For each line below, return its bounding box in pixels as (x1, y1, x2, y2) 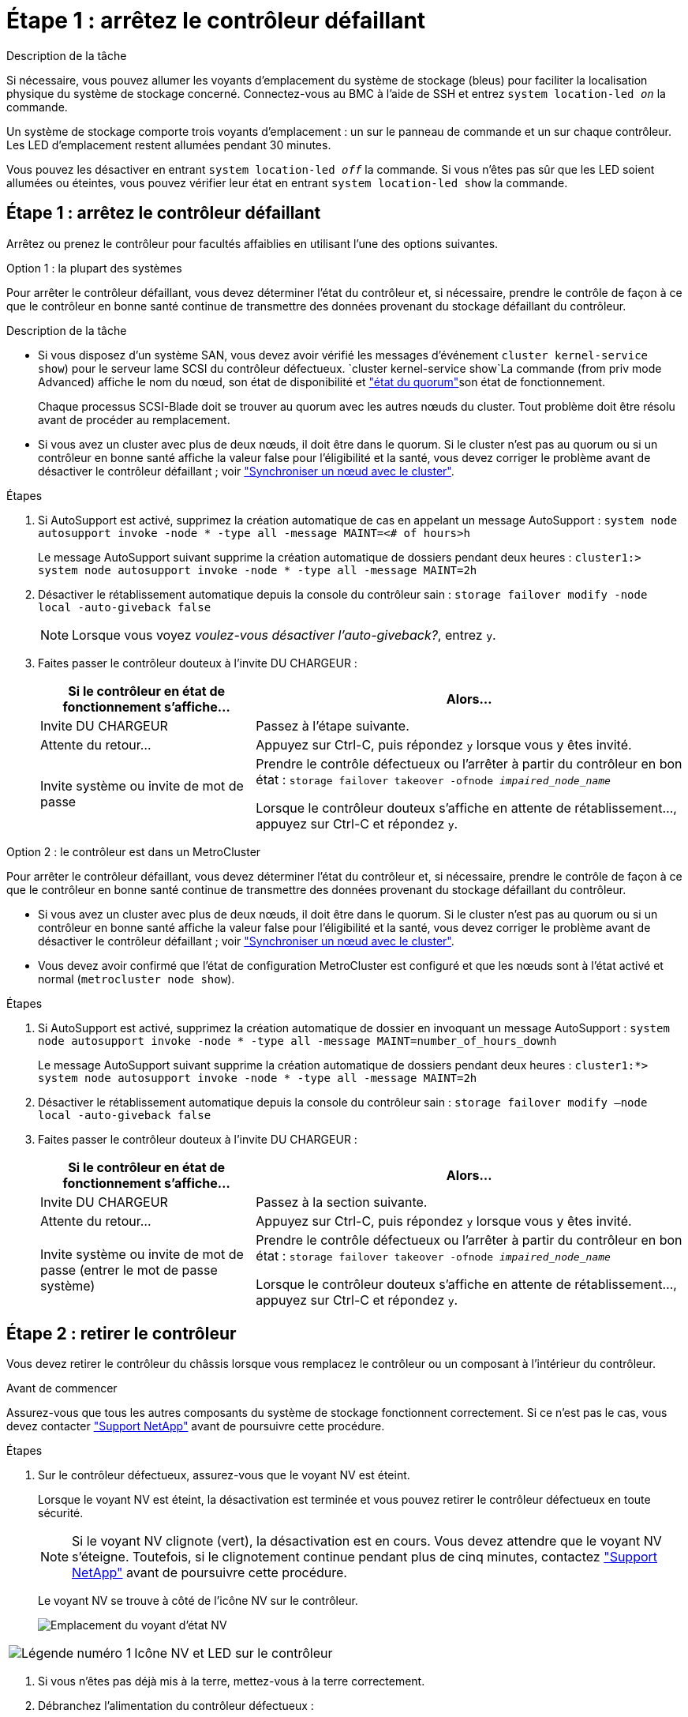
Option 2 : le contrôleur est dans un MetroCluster (6, 844, 261, 858)
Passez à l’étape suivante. (256, 717, 409, 734)
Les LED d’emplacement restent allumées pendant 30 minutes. (6, 137, 331, 152)
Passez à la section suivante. (256, 1193, 428, 1210)
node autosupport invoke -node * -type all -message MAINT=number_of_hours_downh (38, 1034, 557, 1047)
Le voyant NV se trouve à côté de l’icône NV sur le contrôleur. (38, 1594, 358, 1608)
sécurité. (38, 1506, 84, 1520)
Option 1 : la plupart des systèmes (6, 261, 182, 275)
